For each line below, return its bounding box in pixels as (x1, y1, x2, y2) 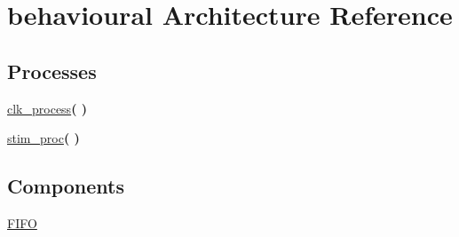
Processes (7, 57, 97, 84)
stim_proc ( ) (7, 129, 80, 147)
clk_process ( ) (7, 99, 88, 117)
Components (7, 172, 124, 200)
